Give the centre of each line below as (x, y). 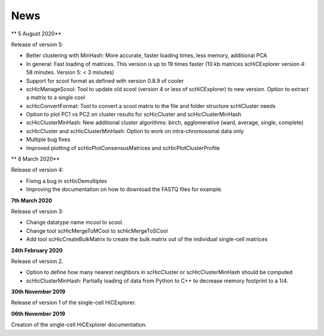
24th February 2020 (37, 250)
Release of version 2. (37, 261)
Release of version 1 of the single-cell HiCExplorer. (73, 302)
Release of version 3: (37, 211)
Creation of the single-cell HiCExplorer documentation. (79, 325)
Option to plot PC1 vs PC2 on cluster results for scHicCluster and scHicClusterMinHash (133, 115)
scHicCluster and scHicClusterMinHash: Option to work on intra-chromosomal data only (135, 131)
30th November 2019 (38, 292)
